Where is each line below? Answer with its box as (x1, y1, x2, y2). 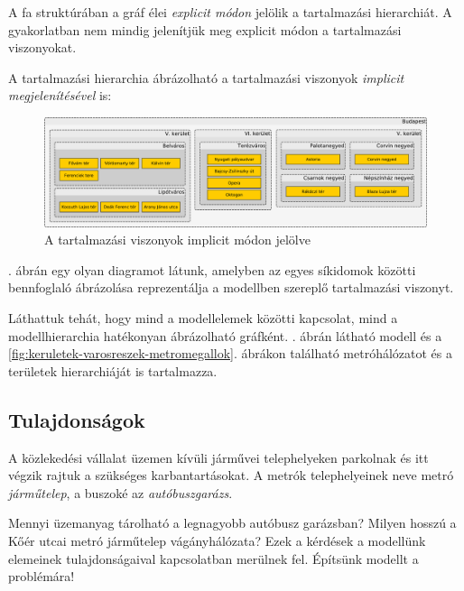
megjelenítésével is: (8, 86, 112, 105)
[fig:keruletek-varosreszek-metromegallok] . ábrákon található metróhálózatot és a (8, 344, 453, 363)
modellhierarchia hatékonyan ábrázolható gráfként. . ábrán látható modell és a (8, 326, 442, 345)
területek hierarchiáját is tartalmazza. (8, 361, 218, 380)
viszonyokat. (8, 38, 77, 57)
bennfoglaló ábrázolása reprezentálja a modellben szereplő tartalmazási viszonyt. (8, 278, 454, 297)
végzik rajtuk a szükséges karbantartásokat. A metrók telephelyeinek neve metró (8, 466, 454, 485)
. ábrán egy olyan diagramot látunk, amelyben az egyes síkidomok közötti (8, 260, 416, 279)
